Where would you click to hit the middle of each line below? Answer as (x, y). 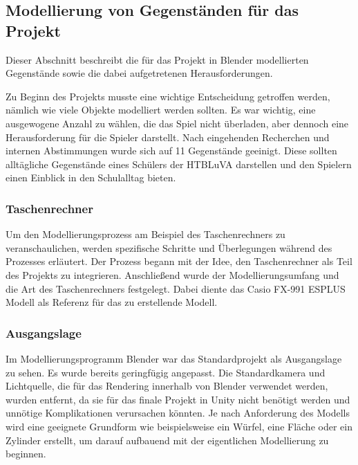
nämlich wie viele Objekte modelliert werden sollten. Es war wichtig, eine (161, 110)
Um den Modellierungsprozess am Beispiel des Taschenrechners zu (145, 234)
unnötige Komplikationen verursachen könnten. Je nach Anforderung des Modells (178, 413)
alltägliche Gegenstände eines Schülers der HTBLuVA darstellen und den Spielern (179, 164)
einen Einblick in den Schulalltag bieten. (91, 177)
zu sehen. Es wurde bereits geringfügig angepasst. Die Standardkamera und (166, 372)
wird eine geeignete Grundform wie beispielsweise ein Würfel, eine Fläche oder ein (179, 426)
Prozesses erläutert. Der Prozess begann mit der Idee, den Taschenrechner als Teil (179, 261)
